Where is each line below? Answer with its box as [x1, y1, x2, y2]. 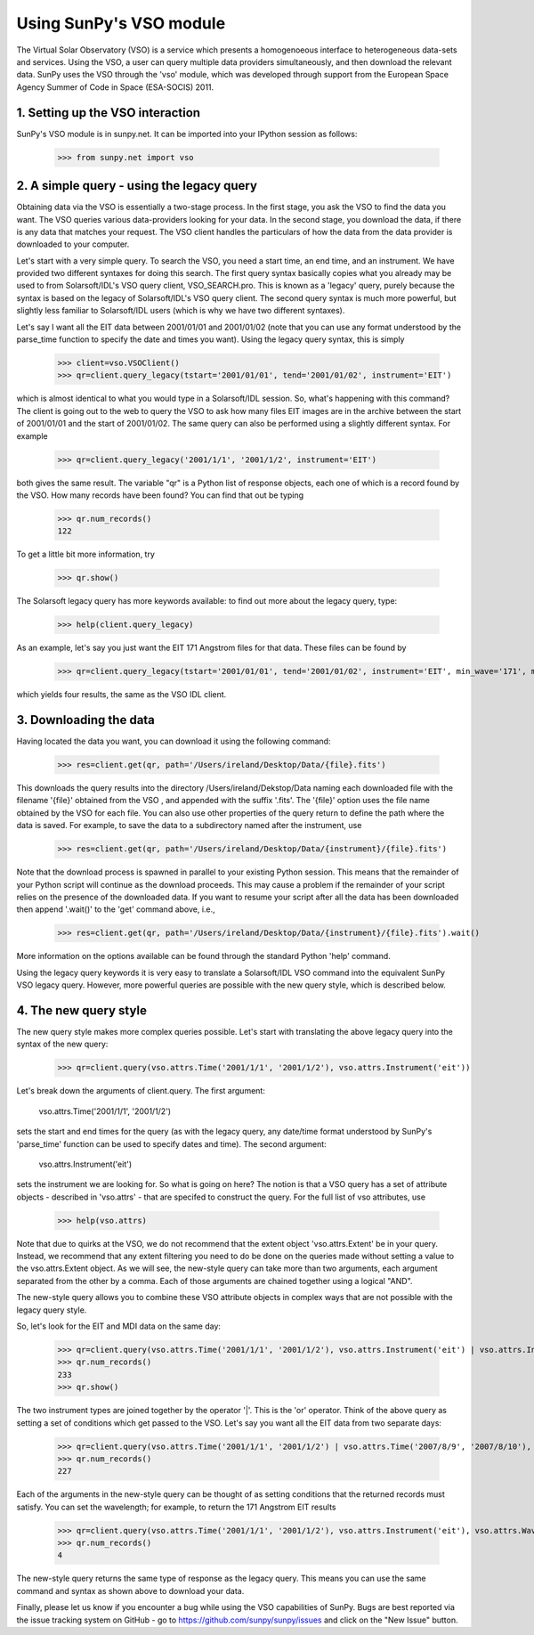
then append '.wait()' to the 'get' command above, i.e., [16, 904, 215, 915]
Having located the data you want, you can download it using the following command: [16, 736, 331, 747]
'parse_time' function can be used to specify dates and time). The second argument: [16, 1138, 327, 1149]
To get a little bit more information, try [16, 549, 156, 560]
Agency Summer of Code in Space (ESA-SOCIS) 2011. [16, 81, 214, 93]
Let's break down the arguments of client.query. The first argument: [16, 1086, 266, 1096]
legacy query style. [16, 1305, 87, 1315]
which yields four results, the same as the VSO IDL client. [16, 689, 227, 700]
